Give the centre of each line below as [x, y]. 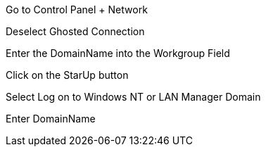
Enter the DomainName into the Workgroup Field [118, 53]
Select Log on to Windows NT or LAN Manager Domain [133, 97]
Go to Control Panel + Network [77, 9]
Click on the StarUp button [67, 75]
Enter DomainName [51, 119]
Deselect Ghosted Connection [75, 31]
